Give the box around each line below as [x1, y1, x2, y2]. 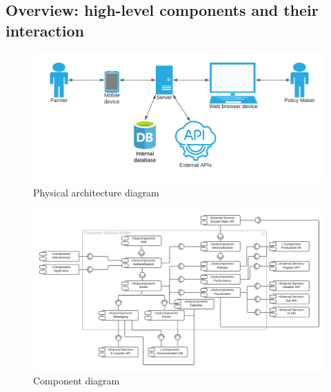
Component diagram [33, 373, 120, 388]
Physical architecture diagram [33, 185, 159, 199]
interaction [6, 19, 84, 41]
